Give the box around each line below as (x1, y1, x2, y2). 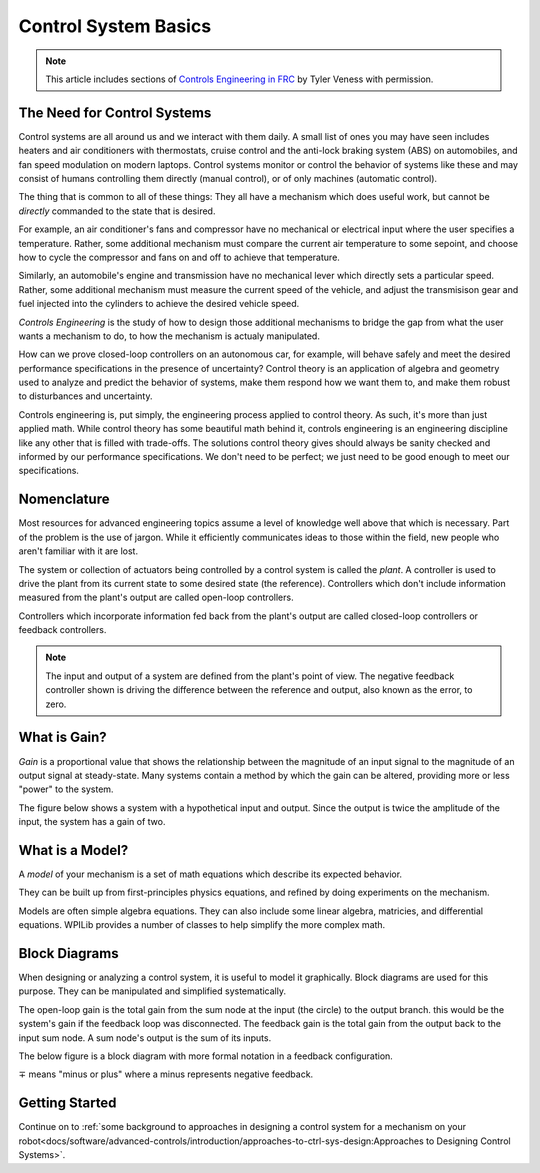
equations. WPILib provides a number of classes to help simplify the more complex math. (18, 919, 386, 931)
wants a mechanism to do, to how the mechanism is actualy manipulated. (18, 330, 320, 342)
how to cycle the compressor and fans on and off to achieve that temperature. (18, 251, 340, 263)
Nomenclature (18, 491, 110, 508)
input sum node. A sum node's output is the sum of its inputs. (18, 1031, 272, 1044)
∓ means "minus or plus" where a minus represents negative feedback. (18, 1068, 314, 1080)
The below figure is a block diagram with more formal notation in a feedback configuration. (18, 1050, 394, 1062)
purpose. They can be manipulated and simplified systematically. (18, 985, 287, 997)
